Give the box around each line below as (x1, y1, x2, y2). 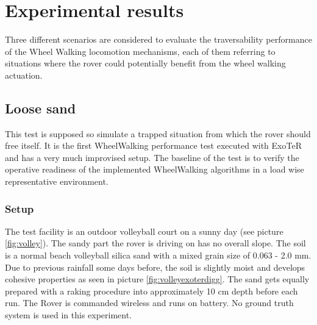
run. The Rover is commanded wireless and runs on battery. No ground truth (5, 296, 294, 309)
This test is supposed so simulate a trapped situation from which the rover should (5, 127, 311, 140)
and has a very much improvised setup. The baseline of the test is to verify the (5, 151, 299, 163)
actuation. (5, 68, 43, 81)
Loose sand (5, 98, 76, 117)
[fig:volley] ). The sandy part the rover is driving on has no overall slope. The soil (5, 237, 306, 249)
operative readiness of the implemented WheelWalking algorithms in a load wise (5, 163, 304, 176)
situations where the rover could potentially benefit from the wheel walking (5, 57, 286, 70)
